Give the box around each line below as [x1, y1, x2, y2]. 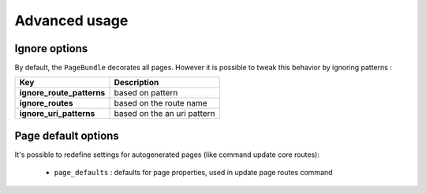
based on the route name [114, 98, 208, 109]
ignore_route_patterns [19, 88, 106, 99]
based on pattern [114, 88, 178, 99]
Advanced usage [14, 12, 129, 29]
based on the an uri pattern [114, 108, 215, 119]
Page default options [14, 129, 120, 142]
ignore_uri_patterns [19, 108, 95, 119]
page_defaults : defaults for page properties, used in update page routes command [54, 168, 333, 177]
